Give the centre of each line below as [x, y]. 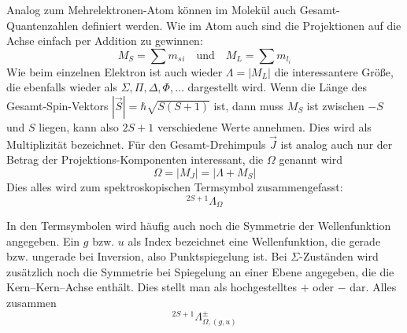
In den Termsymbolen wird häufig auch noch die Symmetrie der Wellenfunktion [199, 226]
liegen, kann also [79, 126]
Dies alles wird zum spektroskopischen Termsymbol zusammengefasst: [175, 186]
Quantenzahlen [43, 25]
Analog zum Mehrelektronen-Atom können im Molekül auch [151, 9]
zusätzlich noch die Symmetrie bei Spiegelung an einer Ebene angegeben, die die [200, 271]
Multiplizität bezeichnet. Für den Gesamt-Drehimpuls [136, 144]
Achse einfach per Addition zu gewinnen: [105, 41]
